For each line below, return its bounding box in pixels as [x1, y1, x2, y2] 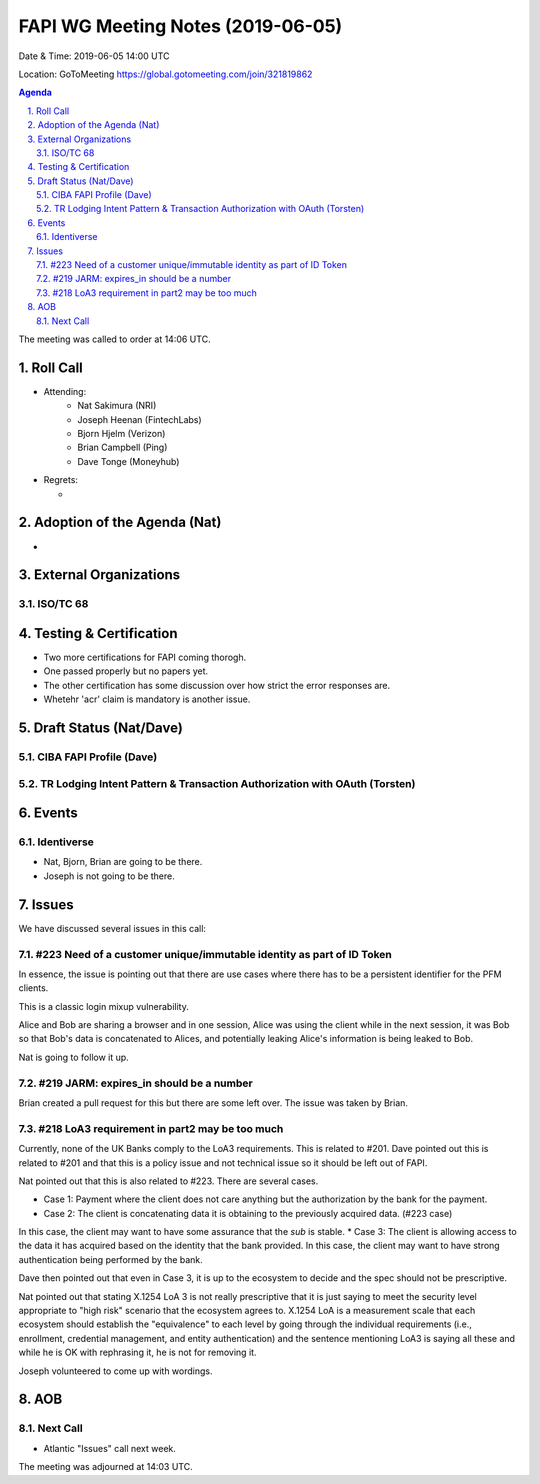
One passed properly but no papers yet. [43, 665, 209, 677]
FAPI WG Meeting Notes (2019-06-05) [18, 15, 343, 37]
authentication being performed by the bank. [18, 1253, 204, 1265]
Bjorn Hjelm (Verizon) [77, 428, 166, 440]
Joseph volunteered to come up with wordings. [18, 1365, 213, 1377]
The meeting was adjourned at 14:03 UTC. [18, 1461, 194, 1473]
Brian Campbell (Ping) [77, 441, 168, 454]
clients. [18, 982, 49, 994]
